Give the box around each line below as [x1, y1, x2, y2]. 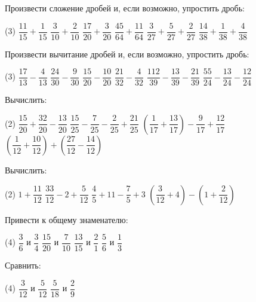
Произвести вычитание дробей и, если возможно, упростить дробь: [5, 47, 249, 60]
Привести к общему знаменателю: [5, 213, 128, 225]
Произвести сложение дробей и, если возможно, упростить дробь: [5, 2, 245, 14]
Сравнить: [5, 259, 41, 272]
